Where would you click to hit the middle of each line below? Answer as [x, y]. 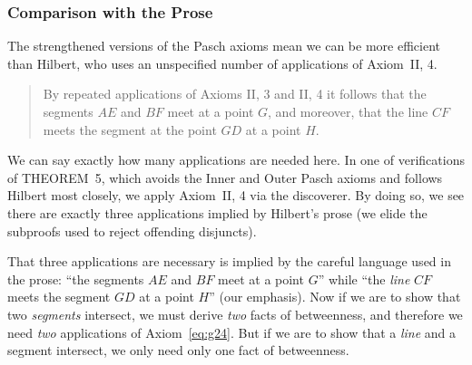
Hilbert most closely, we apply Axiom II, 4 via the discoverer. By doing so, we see [236, 195]
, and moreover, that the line [348, 111]
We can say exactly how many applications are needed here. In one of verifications [236, 160]
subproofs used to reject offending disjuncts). [132, 231]
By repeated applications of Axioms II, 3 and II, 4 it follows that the [235, 94]
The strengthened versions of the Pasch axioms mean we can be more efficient [224, 46]
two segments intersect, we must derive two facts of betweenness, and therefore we [235, 314]
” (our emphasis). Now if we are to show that [335, 297]
